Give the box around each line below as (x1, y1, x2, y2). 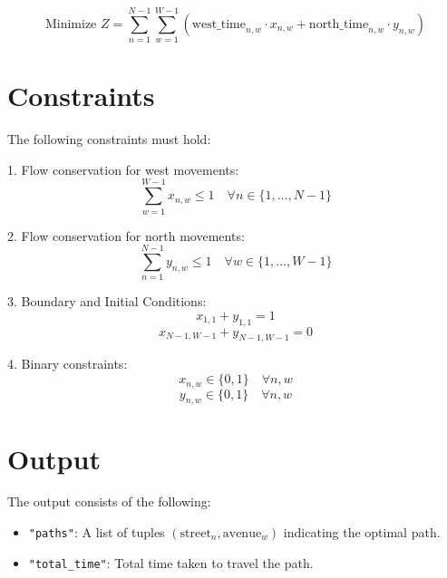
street (180, 527, 211, 541)
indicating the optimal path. (283, 523, 441, 542)
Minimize (44, 17, 97, 31)
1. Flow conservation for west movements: (7, 159, 239, 178)
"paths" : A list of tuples (28, 523, 165, 542)
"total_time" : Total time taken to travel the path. (28, 553, 314, 572)
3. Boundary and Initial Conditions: (7, 292, 207, 311)
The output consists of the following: (7, 492, 211, 511)
